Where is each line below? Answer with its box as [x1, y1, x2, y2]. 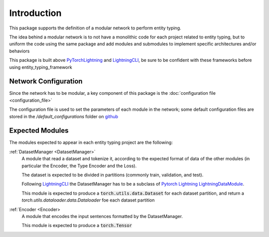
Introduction [9, 7, 62, 18]
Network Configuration [9, 77, 83, 86]
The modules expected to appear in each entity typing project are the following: [9, 140, 173, 146]
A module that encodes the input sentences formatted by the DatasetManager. [21, 214, 183, 219]
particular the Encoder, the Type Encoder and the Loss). [21, 163, 137, 169]
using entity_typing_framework [9, 64, 72, 70]
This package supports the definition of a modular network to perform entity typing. [9, 25, 181, 31]
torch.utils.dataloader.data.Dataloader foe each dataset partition [21, 197, 155, 203]
